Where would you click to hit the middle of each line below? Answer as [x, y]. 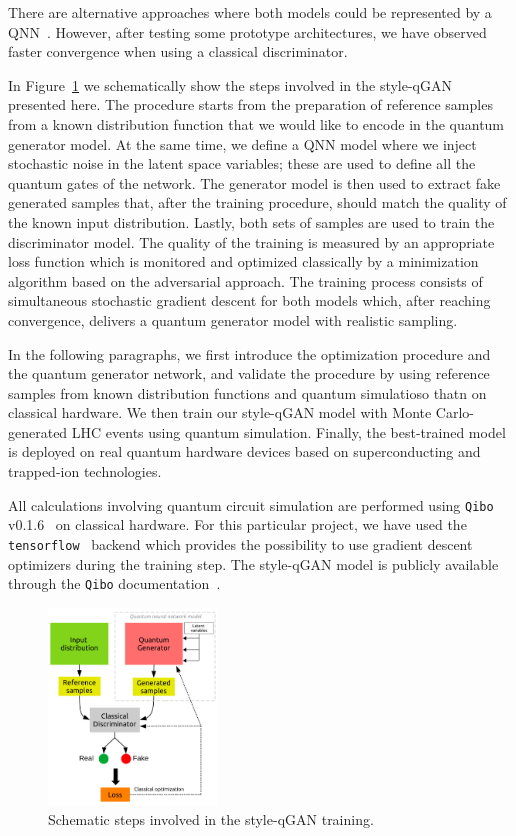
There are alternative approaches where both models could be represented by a [250, 12]
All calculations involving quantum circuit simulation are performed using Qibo [251, 504]
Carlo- [455, 412]
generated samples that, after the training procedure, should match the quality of [257, 202]
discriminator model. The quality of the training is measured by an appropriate [251, 241]
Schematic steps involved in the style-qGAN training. [211, 819]
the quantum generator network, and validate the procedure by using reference [249, 373]
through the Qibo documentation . [114, 583]
